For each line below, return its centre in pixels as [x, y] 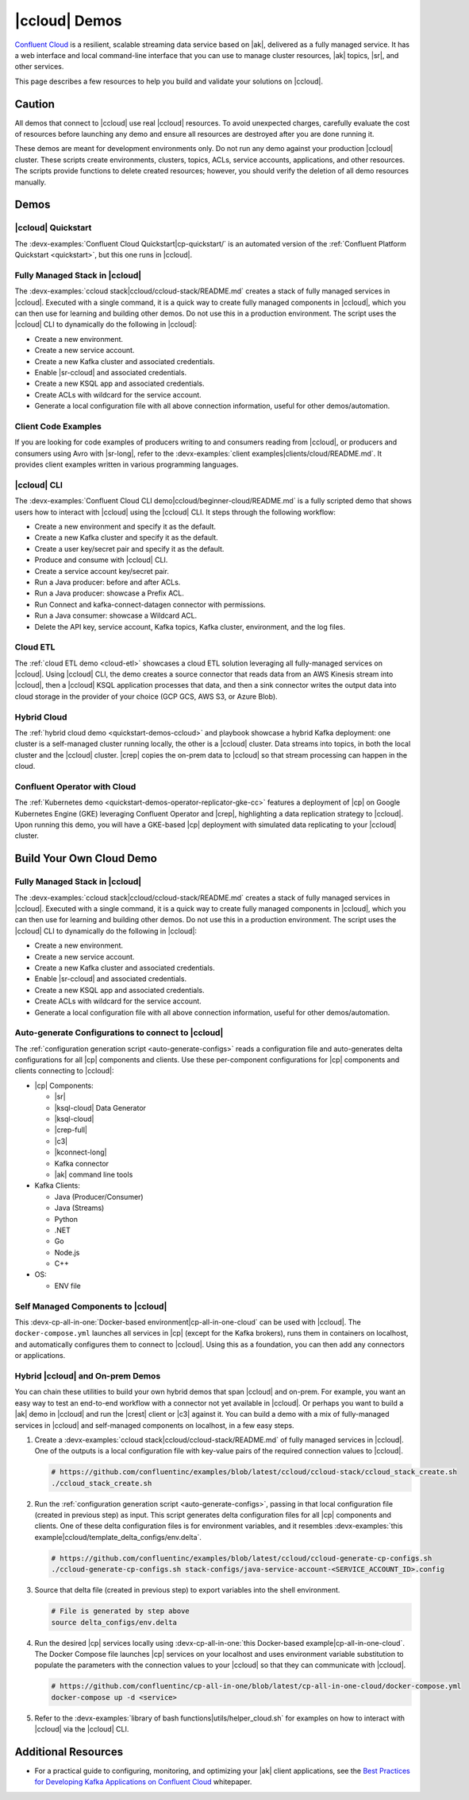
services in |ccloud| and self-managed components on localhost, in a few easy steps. [154, 1425]
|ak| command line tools [94, 1174]
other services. [39, 67]
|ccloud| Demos [68, 21]
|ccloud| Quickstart [53, 228]
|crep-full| [71, 1130]
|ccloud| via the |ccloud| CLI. [82, 1729]
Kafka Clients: [58, 1185]
